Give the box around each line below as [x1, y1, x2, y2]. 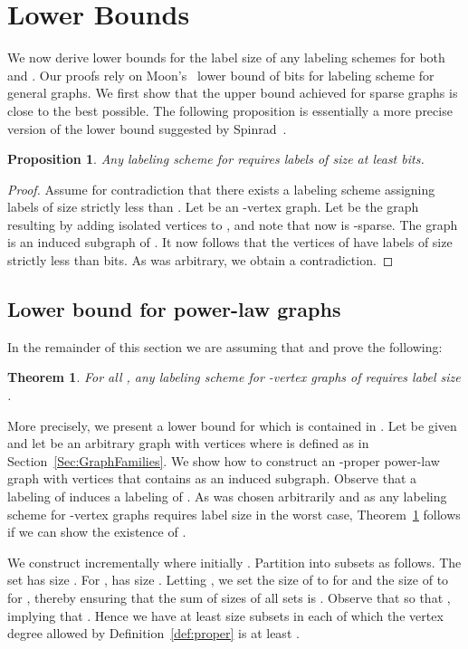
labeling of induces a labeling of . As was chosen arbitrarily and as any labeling [7, 487, 447, 506]
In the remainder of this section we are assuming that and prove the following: [7, 337, 443, 356]
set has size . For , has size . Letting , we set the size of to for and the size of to [7, 570, 449, 589]
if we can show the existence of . [7, 522, 186, 541]
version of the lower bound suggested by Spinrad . [7, 119, 287, 138]
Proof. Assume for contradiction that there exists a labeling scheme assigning [7, 179, 435, 198]
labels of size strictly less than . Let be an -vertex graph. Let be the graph [7, 197, 419, 216]
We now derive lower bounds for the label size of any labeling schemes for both [7, 48, 445, 67]
